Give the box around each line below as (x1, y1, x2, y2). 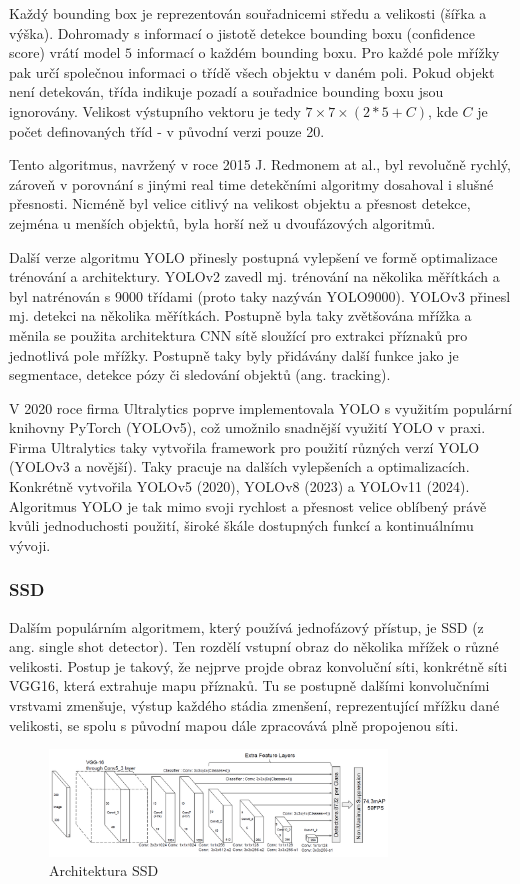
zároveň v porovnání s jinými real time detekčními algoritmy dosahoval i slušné (9, 173, 494, 194)
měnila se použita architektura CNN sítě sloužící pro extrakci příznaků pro (9, 324, 468, 345)
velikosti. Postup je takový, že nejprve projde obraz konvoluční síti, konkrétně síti (9, 655, 508, 676)
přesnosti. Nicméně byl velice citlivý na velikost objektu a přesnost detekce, (9, 193, 471, 214)
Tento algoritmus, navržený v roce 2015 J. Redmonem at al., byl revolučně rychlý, (9, 154, 511, 175)
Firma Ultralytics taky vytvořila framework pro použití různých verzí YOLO (9, 436, 480, 457)
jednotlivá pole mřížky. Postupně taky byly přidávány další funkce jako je (9, 344, 459, 365)
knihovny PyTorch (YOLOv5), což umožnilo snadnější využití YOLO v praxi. (9, 417, 486, 438)
